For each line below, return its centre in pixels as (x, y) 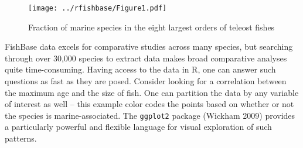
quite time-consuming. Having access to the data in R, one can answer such (140, 69)
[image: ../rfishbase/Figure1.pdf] (98, 8)
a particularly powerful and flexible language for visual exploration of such (138, 127)
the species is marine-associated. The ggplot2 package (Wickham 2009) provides (150, 115)
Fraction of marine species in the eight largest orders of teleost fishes (151, 27)
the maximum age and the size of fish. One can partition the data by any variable (152, 92)
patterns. (21, 138)
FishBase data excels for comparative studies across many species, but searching (149, 47)
